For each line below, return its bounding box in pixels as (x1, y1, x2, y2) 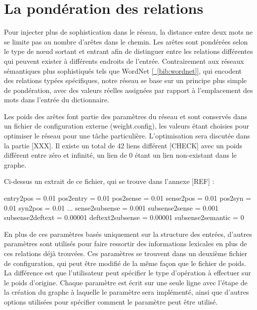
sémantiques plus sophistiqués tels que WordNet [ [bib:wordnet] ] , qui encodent (4, 65, 242, 76)
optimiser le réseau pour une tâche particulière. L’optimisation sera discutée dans (4, 131, 250, 141)
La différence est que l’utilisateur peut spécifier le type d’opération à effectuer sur (4, 267, 251, 278)
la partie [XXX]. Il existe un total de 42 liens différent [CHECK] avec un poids (4, 140, 242, 150)
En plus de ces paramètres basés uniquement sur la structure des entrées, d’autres (4, 228, 252, 239)
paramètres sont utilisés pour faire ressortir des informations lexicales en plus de (4, 238, 247, 249)
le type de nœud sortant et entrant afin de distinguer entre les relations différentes (4, 46, 253, 56)
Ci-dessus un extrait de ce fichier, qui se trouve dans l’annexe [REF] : (4, 176, 214, 186)
